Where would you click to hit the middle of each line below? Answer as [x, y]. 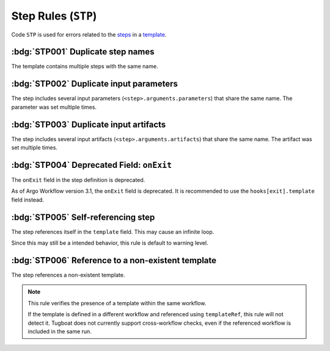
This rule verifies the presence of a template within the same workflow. [117, 303]
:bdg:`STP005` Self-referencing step [83, 217]
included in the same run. [60, 331]
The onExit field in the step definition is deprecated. [78, 179]
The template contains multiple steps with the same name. [85, 67]
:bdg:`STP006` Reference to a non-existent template [114, 260]
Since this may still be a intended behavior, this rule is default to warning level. [110, 243]
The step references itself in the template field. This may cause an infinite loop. [113, 231]
